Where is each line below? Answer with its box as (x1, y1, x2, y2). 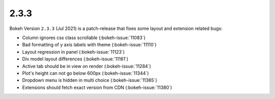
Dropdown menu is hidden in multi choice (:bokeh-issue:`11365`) (22, 77, 157, 83)
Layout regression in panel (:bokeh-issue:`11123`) (22, 49, 125, 55)
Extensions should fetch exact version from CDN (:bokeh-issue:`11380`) (22, 84, 173, 90)
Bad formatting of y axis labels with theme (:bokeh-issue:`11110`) (22, 42, 157, 48)
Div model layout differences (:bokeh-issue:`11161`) (22, 56, 128, 62)
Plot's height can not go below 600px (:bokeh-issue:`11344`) (22, 70, 149, 76)
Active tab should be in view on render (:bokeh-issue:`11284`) (22, 63, 151, 69)
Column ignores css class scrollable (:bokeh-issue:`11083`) (22, 35, 146, 41)
